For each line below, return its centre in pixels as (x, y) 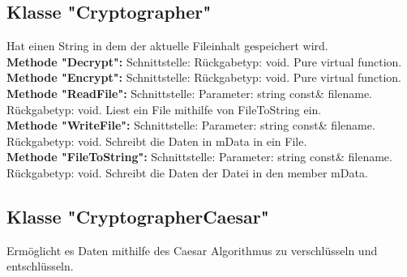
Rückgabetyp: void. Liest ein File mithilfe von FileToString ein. (164, 109)
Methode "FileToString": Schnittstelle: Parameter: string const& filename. (199, 157)
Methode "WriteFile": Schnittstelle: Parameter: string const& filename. (191, 125)
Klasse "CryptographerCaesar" (138, 216)
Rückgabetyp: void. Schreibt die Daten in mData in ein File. (157, 141)
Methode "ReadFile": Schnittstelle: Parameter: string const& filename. (189, 93)
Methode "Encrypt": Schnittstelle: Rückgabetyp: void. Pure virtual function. (204, 77)
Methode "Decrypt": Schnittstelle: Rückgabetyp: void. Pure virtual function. (204, 61)
